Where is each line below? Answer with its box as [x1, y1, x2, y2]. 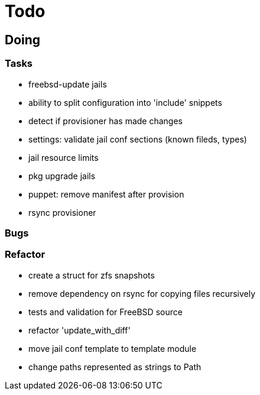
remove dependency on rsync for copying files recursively [28, 288, 256, 299]
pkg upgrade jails [28, 170, 96, 181]
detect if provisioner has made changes [28, 115, 183, 126]
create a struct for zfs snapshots [28, 270, 155, 280]
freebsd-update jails [28, 79, 107, 89]
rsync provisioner [28, 207, 96, 218]
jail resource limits [28, 152, 99, 163]
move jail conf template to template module [28, 343, 197, 354]
